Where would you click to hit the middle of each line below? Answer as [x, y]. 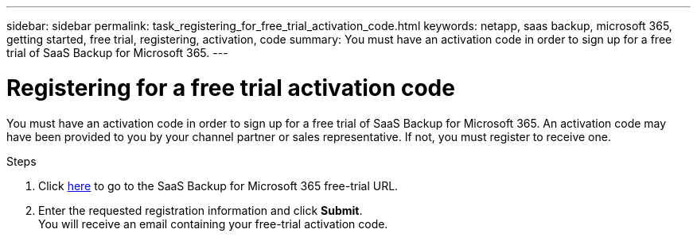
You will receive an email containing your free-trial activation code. [213, 224]
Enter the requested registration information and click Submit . [201, 210]
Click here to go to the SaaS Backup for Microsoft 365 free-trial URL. [218, 185]
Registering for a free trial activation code [231, 88]
